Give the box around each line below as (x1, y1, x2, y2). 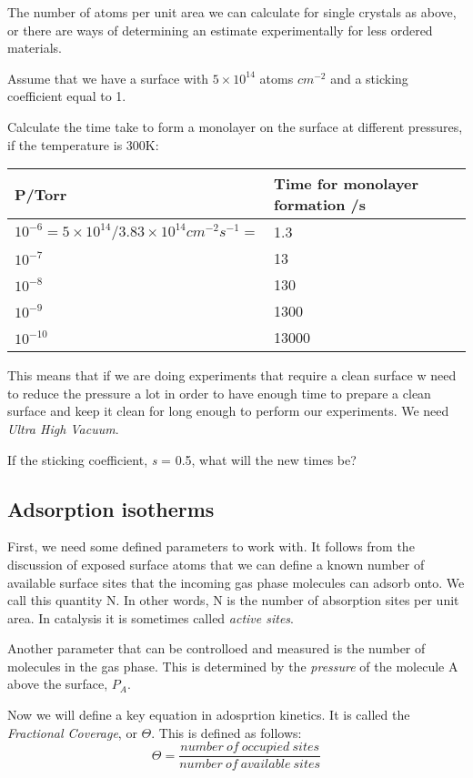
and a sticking (330, 68, 408, 87)
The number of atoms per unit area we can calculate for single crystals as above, (7, 3, 457, 21)
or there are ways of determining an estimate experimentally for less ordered (7, 20, 433, 39)
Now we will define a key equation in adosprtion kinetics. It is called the (7, 705, 410, 724)
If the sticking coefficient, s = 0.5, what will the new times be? (7, 450, 357, 469)
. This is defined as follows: (151, 722, 302, 742)
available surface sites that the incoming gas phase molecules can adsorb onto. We (7, 572, 465, 591)
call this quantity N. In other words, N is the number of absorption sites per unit (7, 591, 459, 610)
